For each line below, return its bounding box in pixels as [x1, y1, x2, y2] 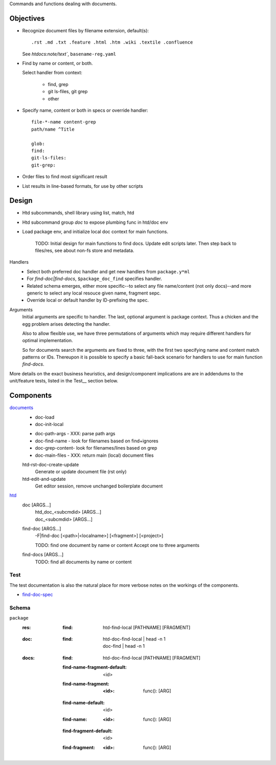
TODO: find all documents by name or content [35, 559, 132, 565]
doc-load [35, 414, 55, 420]
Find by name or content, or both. [22, 60, 93, 67]
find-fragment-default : [62, 728, 113, 734]
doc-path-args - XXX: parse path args [35, 431, 116, 437]
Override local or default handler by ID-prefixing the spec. [27, 297, 149, 303]
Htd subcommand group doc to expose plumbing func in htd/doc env [22, 219, 168, 225]
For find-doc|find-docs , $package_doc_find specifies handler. [27, 275, 162, 282]
